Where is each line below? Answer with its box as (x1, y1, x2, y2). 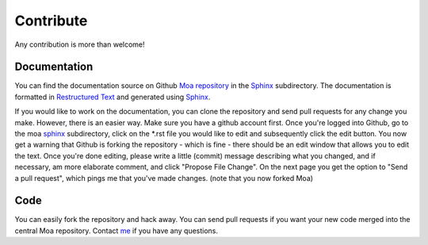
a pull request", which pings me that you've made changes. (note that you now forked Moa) (14, 173, 313, 182)
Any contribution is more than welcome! (14, 40, 146, 49)
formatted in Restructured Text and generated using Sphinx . (14, 92, 211, 101)
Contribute (14, 12, 88, 29)
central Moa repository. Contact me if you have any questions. (14, 226, 218, 235)
